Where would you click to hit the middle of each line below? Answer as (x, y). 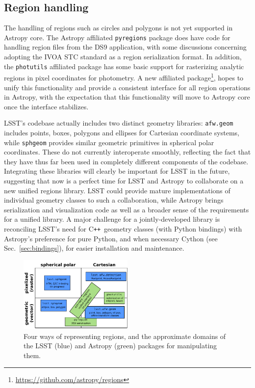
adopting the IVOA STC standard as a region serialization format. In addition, (123, 57)
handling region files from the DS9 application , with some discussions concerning (125, 47)
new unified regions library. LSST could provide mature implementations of (117, 190)
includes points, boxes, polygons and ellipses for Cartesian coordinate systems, (122, 132)
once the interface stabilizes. (46, 106)
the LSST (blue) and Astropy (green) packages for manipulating (120, 346)
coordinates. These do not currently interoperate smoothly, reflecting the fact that (127, 152)
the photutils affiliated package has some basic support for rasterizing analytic (124, 66)
